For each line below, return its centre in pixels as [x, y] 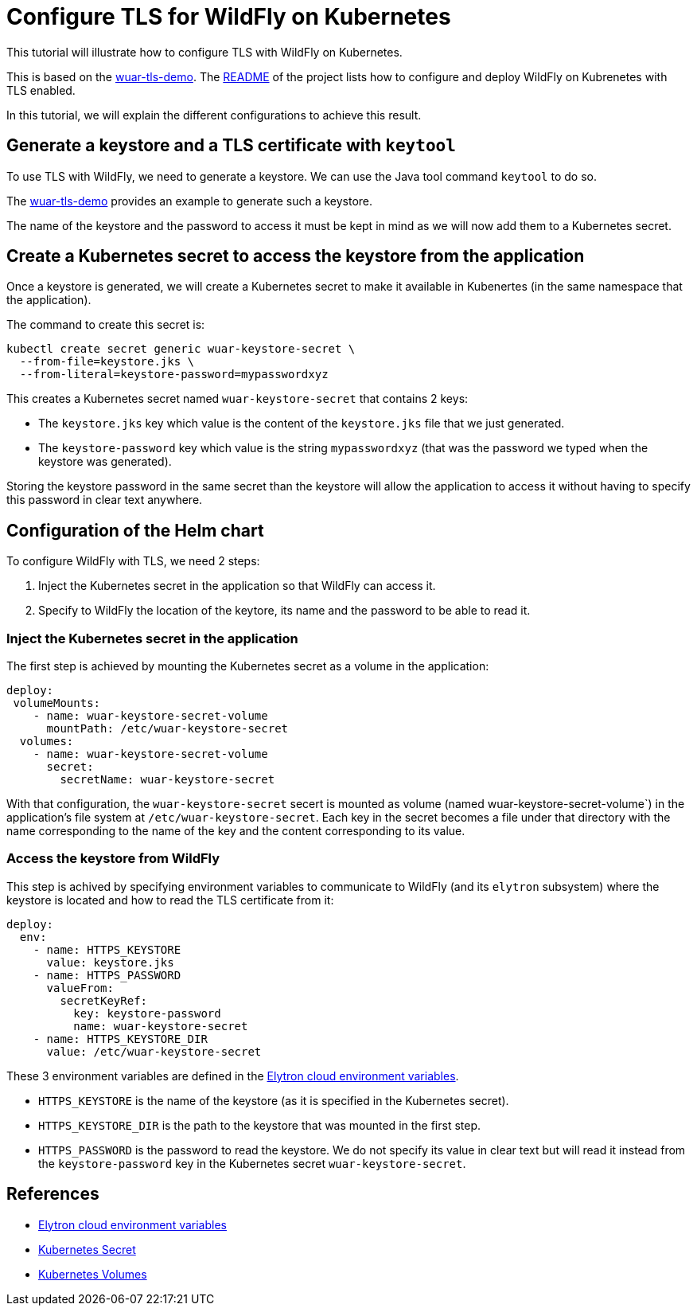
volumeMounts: [57, 703]
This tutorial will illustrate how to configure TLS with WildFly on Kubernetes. [204, 52]
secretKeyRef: [104, 1000]
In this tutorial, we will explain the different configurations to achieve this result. [214, 115]
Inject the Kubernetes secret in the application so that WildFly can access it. [237, 586]
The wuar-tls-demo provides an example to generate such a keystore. [190, 201]
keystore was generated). [105, 462]
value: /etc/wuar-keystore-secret [154, 1051]
